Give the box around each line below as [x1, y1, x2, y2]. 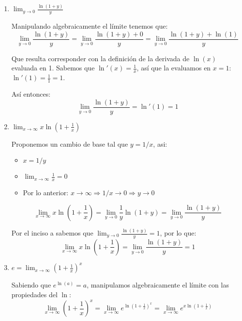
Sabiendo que [11, 280, 51, 290]
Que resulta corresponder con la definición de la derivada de [11, 53, 190, 63]
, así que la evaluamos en [136, 63, 211, 73]
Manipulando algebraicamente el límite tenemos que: [11, 21, 168, 31]
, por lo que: [160, 228, 197, 238]
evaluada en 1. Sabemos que [11, 63, 95, 73]
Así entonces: [11, 89, 51, 99]
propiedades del [11, 289, 58, 299]
